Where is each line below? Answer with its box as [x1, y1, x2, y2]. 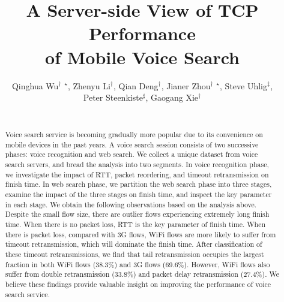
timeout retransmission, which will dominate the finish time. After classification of [5, 239, 262, 249]
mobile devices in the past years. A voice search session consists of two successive [5, 139, 259, 149]
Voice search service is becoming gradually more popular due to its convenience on [5, 129, 263, 140]
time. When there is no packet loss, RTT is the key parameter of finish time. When [5, 219, 266, 229]
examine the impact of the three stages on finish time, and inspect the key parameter [5, 189, 272, 200]
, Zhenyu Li [67, 79, 110, 92]
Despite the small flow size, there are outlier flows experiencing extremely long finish [5, 209, 270, 219]
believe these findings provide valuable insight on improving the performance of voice [5, 279, 271, 289]
